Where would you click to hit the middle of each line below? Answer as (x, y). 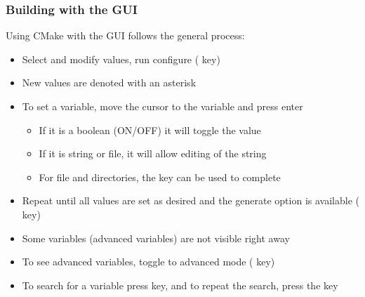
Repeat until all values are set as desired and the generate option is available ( (191, 200)
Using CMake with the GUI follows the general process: (125, 35)
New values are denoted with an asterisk (109, 82)
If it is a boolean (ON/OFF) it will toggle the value (150, 130)
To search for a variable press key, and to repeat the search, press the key (180, 285)
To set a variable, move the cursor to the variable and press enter (162, 106)
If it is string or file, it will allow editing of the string (153, 153)
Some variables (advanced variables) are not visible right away (156, 238)
